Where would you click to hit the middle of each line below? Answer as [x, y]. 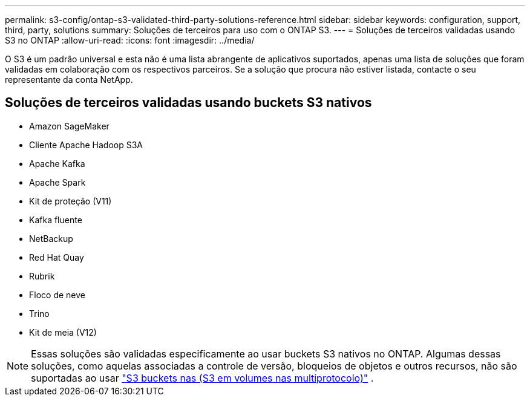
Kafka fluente [56, 220]
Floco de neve [57, 295]
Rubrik [42, 276]
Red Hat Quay [57, 257]
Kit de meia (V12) [63, 332]
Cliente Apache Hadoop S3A [86, 145]
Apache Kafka [57, 163]
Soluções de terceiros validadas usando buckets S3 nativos [188, 103]
